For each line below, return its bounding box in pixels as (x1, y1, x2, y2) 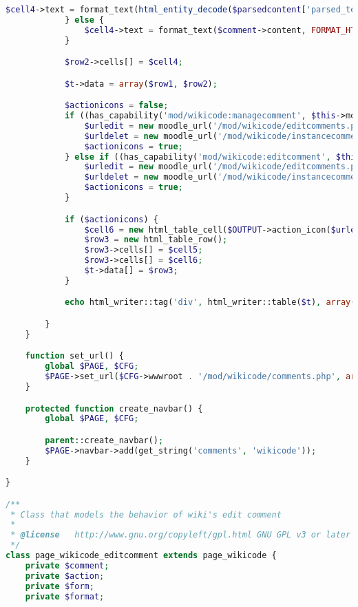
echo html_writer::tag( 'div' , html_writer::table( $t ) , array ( (64, 297, 356, 308)
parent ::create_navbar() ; (45, 435, 164, 445)
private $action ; (25, 571, 105, 581)
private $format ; (25, 591, 105, 601)
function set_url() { (25, 351, 124, 361)
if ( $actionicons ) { (64, 214, 158, 224)
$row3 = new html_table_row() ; (84, 235, 228, 245)
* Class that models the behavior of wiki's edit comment (10, 509, 282, 520)
